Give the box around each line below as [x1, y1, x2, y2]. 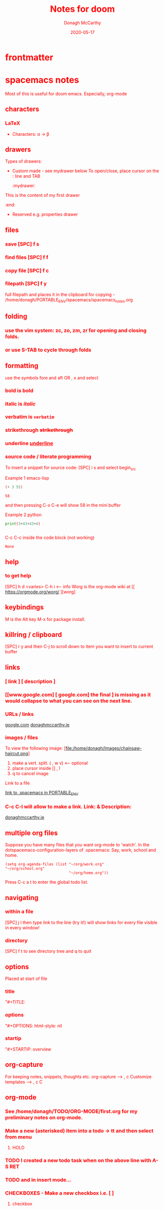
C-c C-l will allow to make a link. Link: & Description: [5, 803, 132, 810]
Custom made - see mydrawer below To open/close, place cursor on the [12, 168, 160, 174]
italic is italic [5, 400, 36, 407]
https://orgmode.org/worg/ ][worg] [5, 589, 76, 595]
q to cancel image [12, 771, 49, 777]
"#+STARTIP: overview [5, 1046, 52, 1052]
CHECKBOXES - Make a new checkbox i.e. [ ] [5, 1190, 114, 1197]
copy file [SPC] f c [5, 267, 49, 274]
